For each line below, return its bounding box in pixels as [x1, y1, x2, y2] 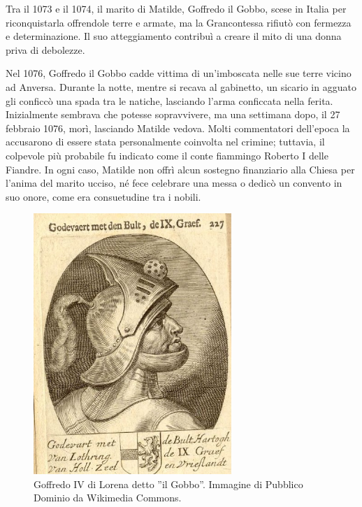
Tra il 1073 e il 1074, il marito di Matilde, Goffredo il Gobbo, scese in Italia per [6, 1, 347, 15]
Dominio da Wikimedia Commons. [34, 490, 182, 505]
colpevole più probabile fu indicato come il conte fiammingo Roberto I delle [6, 148, 328, 162]
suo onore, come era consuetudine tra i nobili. [6, 189, 201, 203]
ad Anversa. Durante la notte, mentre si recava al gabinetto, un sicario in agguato [6, 79, 356, 94]
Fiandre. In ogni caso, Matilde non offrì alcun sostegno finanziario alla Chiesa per [6, 162, 355, 176]
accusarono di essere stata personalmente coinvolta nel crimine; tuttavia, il [6, 134, 325, 149]
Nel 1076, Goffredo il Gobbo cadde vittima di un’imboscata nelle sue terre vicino [6, 66, 352, 80]
